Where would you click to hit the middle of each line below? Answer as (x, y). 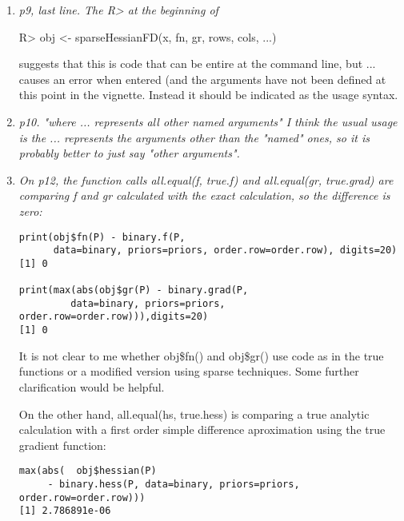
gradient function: (62, 445)
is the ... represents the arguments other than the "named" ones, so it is (194, 137)
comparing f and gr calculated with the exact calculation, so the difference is (204, 195)
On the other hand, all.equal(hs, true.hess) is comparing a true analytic (194, 414)
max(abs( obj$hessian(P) (88, 471)
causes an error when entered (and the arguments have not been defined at (202, 79)
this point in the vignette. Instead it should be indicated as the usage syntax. (208, 95)
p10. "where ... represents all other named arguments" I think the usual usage (208, 121)
